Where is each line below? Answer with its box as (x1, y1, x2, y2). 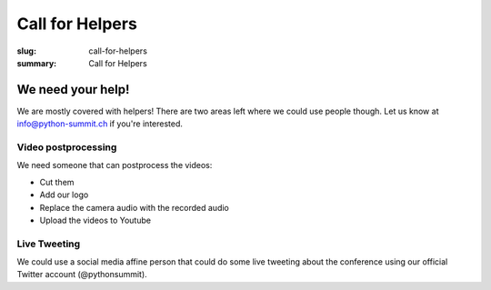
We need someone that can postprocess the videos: (16, 160, 213, 171)
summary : (16, 57, 57, 68)
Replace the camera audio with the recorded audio (39, 202, 229, 213)
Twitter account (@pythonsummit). (16, 269, 147, 280)
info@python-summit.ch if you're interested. (16, 118, 184, 129)
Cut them (39, 176, 75, 187)
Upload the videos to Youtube (39, 215, 152, 225)
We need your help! (16, 82, 130, 97)
